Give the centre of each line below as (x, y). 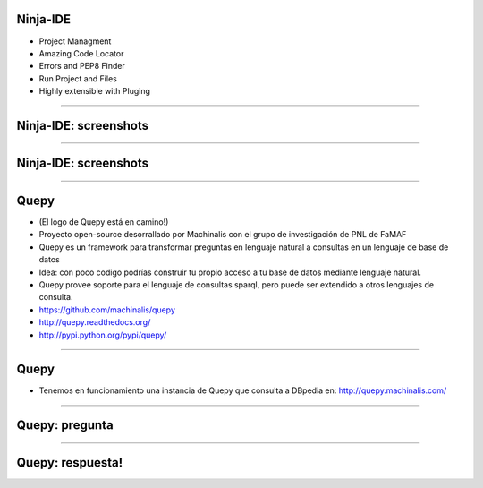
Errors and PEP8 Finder (82, 66)
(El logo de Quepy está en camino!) (104, 222)
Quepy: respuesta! (70, 462)
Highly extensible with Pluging (95, 91)
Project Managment (75, 41)
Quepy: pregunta (65, 425)
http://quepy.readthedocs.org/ (95, 322)
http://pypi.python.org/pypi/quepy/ (103, 335)
